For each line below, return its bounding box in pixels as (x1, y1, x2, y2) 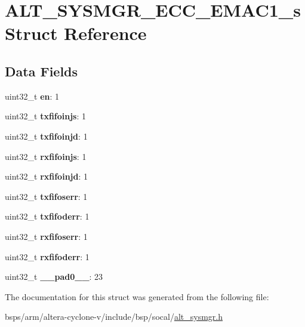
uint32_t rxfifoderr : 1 (5, 250, 90, 263)
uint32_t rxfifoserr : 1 (5, 230, 88, 242)
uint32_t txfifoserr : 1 (5, 190, 88, 202)
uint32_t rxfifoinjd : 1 (5, 170, 88, 183)
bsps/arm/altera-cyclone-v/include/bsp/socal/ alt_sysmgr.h (5, 310, 223, 323)
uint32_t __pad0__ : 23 (5, 270, 103, 283)
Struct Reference (5, 21, 147, 45)
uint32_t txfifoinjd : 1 (5, 129, 88, 142)
